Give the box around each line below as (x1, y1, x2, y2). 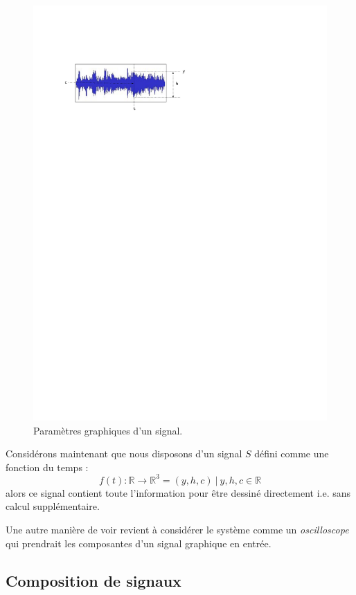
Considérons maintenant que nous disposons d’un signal (6, 446, 242, 461)
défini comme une (254, 446, 329, 461)
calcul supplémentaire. (6, 499, 100, 513)
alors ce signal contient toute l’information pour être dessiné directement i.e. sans (6, 485, 351, 500)
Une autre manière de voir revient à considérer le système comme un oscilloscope (6, 522, 349, 536)
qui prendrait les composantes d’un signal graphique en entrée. (6, 535, 272, 550)
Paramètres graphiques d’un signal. (33, 423, 183, 437)
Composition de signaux (6, 569, 181, 591)
